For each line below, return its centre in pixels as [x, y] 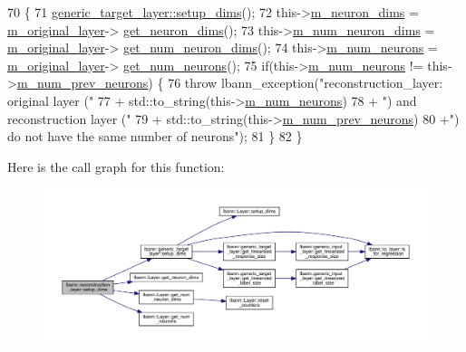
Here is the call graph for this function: [116, 166]
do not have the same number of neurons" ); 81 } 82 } [155, 136]
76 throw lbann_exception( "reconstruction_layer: [306, 83]
